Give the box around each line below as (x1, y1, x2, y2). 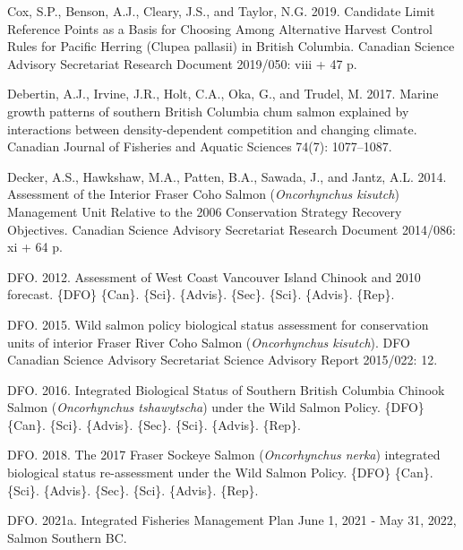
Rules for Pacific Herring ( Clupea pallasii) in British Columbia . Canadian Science (7, 37, 455, 56)
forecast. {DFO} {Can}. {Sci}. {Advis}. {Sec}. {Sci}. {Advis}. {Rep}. (7, 285, 395, 304)
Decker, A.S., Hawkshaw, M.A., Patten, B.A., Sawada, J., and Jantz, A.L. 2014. (7, 167, 447, 185)
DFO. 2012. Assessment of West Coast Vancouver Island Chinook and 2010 (7, 267, 421, 286)
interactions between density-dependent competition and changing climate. (7, 119, 417, 138)
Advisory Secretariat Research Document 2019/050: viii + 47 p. (7, 54, 357, 73)
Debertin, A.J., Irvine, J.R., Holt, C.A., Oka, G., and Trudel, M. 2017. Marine (7, 84, 439, 103)
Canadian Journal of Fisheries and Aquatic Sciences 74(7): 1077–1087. (7, 137, 392, 156)
